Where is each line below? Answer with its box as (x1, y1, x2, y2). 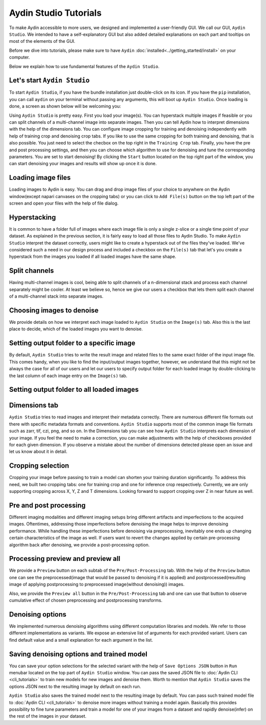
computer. (9, 54, 30, 60)
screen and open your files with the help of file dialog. (9, 200, 119, 206)
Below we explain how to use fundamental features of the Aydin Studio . (9, 63, 160, 69)
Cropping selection (9, 461, 69, 470)
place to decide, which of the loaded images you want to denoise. (9, 326, 143, 332)
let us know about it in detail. (9, 449, 67, 454)
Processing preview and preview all (9, 554, 121, 563)
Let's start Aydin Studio (9, 76, 90, 85)
